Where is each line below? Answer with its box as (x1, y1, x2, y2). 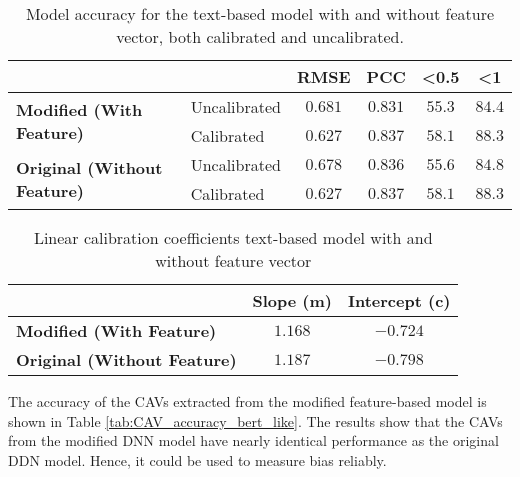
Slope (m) (252, 289, 333, 312)
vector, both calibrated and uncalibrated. (116, 25, 404, 48)
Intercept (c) (348, 289, 451, 312)
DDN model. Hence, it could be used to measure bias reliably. (8, 449, 387, 470)
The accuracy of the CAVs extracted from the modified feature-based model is (8, 391, 487, 411)
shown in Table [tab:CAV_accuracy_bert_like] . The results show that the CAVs (8, 410, 503, 431)
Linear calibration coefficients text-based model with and (33, 226, 433, 249)
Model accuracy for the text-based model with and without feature (25, 2, 495, 25)
